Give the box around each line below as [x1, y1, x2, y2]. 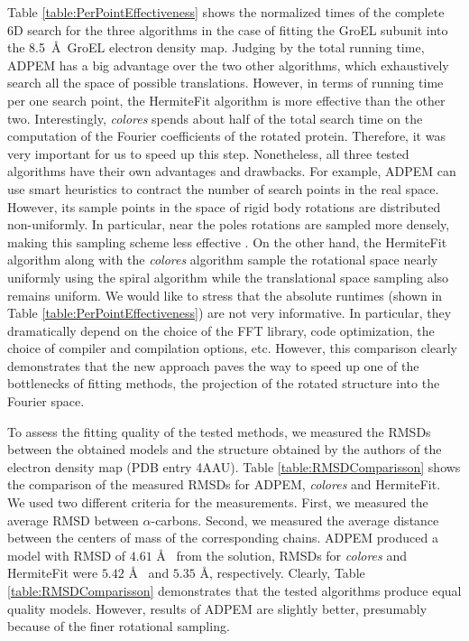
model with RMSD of [7, 545, 126, 564]
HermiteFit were [7, 563, 98, 582]
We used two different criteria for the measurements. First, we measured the [7, 493, 428, 512]
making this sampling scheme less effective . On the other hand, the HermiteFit [7, 232, 447, 251]
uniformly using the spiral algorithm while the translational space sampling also [7, 267, 449, 286]
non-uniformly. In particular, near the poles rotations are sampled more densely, [7, 215, 450, 234]
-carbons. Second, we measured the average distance [151, 510, 439, 529]
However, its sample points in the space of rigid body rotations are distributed [7, 197, 441, 216]
